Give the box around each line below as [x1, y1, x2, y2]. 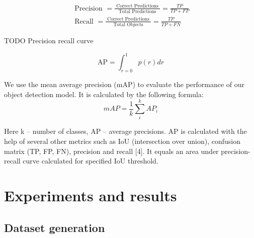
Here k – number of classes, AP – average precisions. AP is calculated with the [4, 126, 247, 136]
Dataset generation [4, 219, 105, 235]
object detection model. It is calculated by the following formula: [4, 89, 204, 99]
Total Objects [113, 22, 143, 28]
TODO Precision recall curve [4, 35, 94, 46]
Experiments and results [4, 185, 177, 205]
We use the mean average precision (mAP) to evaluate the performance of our [4, 79, 245, 90]
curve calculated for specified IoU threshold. [23, 155, 158, 166]
